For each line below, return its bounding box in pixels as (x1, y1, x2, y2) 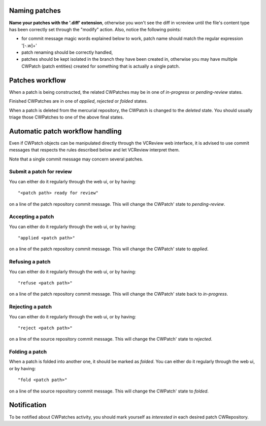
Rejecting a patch (9, 304, 52, 310)
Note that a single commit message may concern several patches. (9, 156, 143, 162)
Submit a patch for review (9, 168, 72, 175)
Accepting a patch (9, 213, 54, 220)
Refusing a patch (9, 258, 51, 265)
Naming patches (9, 6, 61, 15)
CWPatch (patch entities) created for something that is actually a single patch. (21, 63, 180, 69)
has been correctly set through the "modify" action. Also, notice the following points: (9, 26, 181, 32)
